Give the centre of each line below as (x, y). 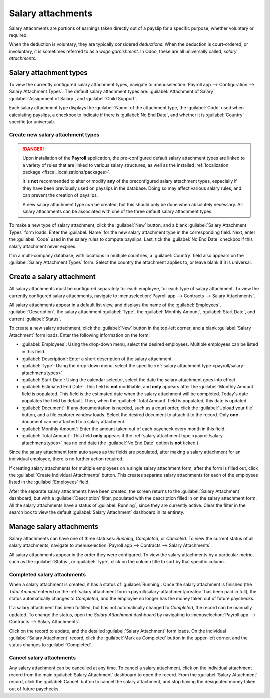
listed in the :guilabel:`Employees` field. (49, 482)
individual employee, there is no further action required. (66, 459)
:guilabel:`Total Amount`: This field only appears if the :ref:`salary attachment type (106, 436)
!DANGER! (33, 149)
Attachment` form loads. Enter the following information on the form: (79, 335)
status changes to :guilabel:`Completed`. (51, 645)
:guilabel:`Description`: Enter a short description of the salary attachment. (97, 359)
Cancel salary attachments (43, 658)
